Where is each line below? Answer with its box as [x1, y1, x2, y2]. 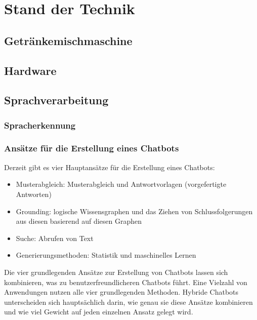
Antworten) [16, 188, 52, 199]
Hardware [4, 62, 57, 78]
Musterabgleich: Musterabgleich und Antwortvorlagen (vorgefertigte [16, 179, 227, 189]
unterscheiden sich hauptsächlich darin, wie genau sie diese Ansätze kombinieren [4, 296, 253, 307]
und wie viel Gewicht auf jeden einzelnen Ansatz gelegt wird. [4, 306, 193, 317]
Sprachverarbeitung [4, 92, 109, 108]
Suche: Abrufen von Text [16, 232, 94, 243]
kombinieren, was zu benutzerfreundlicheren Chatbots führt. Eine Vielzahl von [4, 276, 247, 287]
